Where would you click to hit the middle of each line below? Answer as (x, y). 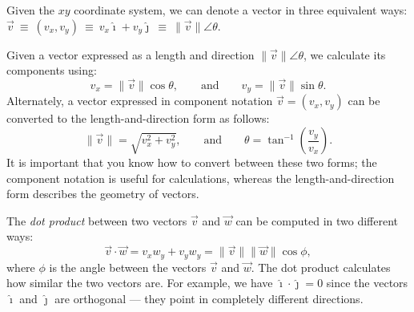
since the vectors (367, 283)
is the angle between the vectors (128, 267)
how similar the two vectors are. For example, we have (140, 283)
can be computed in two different (317, 220)
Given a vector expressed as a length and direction (131, 54)
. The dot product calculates (321, 267)
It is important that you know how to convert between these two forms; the (192, 162)
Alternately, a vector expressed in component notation (140, 101)
